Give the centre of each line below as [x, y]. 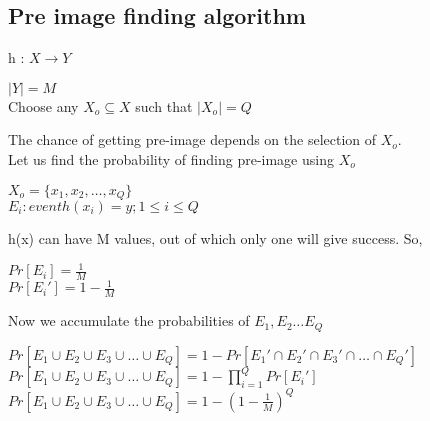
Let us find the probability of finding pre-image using [171, 158]
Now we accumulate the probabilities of [129, 320]
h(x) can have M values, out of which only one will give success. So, [215, 238]
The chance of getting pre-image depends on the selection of [192, 139]
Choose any [43, 105]
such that [164, 105]
